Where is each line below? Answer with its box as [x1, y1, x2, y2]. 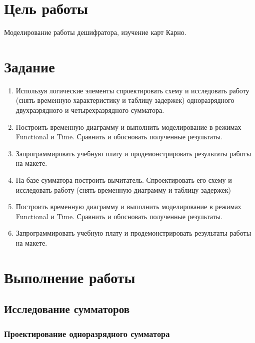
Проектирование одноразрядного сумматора [4, 327, 170, 340]
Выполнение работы [4, 267, 135, 287]
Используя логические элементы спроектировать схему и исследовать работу [15, 85, 249, 95]
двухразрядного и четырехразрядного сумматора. [15, 105, 164, 115]
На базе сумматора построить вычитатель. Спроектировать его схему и [15, 175, 232, 185]
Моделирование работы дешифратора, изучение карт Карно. [4, 27, 186, 37]
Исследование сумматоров [4, 301, 130, 317]
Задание [4, 56, 55, 76]
